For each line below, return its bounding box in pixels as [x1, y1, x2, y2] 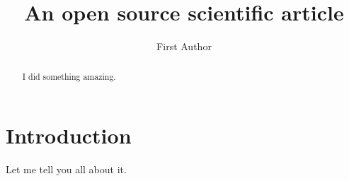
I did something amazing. [22, 70, 116, 82]
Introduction [6, 121, 132, 150]
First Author [156, 39, 212, 54]
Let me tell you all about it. [6, 162, 127, 177]
